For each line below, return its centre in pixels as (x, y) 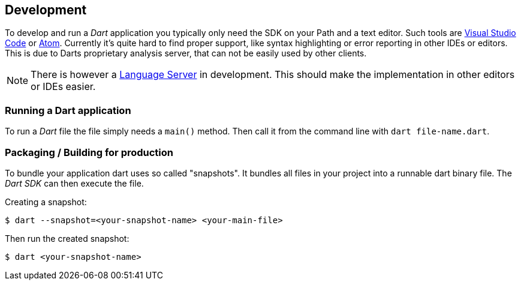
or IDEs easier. (63, 87)
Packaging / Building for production (89, 152)
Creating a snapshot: (46, 202)
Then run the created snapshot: (67, 238)
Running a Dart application (68, 110)
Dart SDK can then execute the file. (74, 183)
